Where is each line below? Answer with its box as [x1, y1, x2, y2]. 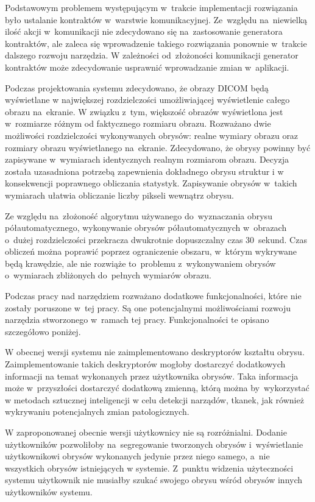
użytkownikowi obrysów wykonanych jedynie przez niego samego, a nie [5, 450, 270, 462]
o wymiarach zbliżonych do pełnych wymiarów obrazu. [5, 269, 211, 281]
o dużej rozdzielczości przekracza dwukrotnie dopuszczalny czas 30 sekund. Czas [5, 233, 307, 246]
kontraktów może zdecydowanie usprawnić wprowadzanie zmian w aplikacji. [5, 60, 289, 73]
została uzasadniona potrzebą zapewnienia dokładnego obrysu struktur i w [5, 164, 284, 177]
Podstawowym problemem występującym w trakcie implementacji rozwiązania [5, 1, 298, 13]
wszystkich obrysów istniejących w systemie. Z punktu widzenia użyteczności [5, 461, 294, 474]
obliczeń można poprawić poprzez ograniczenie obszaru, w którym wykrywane [5, 245, 297, 258]
